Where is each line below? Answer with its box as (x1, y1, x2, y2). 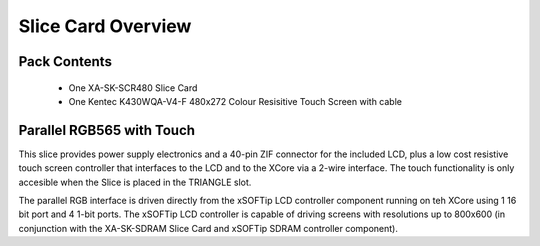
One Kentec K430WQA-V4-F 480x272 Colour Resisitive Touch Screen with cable (68, 95, 402, 107)
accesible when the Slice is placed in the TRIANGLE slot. (18, 176, 252, 188)
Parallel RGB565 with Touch (18, 121, 195, 139)
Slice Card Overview (18, 15, 192, 37)
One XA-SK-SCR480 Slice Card (68, 81, 198, 94)
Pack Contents (18, 53, 112, 70)
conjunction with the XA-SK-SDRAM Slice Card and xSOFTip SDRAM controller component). (18, 222, 399, 234)
